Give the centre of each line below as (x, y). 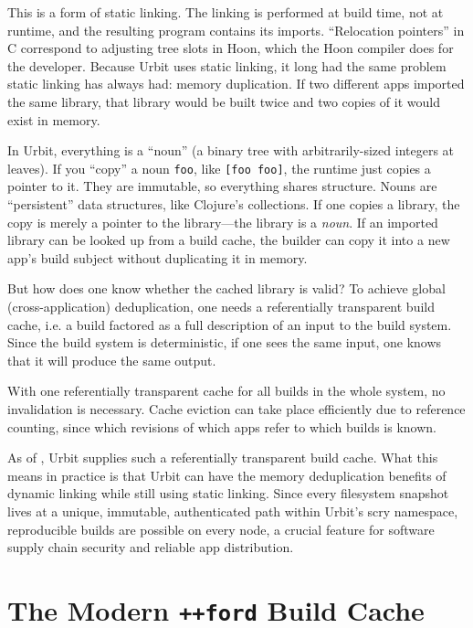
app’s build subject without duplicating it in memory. (158, 257)
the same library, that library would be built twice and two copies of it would (224, 101)
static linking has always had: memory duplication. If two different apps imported (236, 84)
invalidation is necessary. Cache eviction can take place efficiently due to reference (236, 408)
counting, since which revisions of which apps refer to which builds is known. (222, 426)
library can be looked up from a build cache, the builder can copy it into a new (229, 240)
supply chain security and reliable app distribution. (151, 547)
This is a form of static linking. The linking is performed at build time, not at (226, 12)
